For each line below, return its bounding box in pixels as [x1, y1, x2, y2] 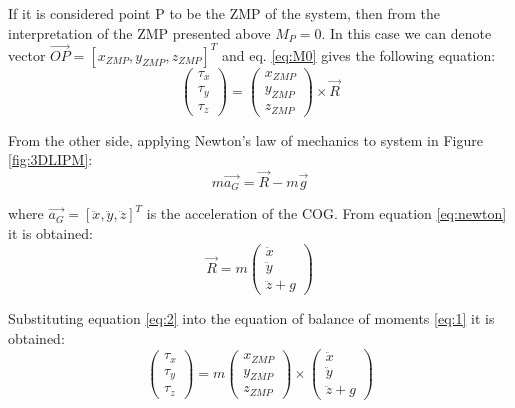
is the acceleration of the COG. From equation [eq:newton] [146, 203, 507, 224]
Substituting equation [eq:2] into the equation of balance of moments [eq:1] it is [8, 308, 495, 329]
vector [8, 44, 46, 65]
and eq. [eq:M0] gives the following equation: [221, 44, 496, 65]
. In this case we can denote [321, 22, 492, 43]
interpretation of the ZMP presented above [8, 22, 271, 43]
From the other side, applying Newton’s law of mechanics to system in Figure [8, 129, 483, 150]
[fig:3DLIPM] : [8, 149, 93, 170]
